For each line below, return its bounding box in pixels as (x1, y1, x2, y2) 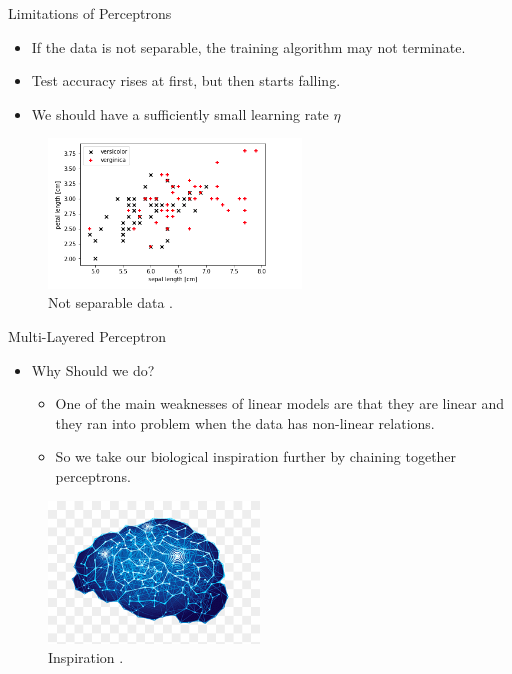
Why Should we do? (31, 359, 155, 380)
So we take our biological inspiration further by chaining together (55, 446, 457, 467)
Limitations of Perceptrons (8, 3, 172, 23)
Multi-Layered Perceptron (8, 326, 167, 347)
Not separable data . (48, 292, 173, 313)
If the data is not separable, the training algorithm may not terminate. (31, 36, 466, 57)
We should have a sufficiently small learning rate (31, 103, 329, 124)
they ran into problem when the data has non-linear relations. (55, 412, 435, 433)
